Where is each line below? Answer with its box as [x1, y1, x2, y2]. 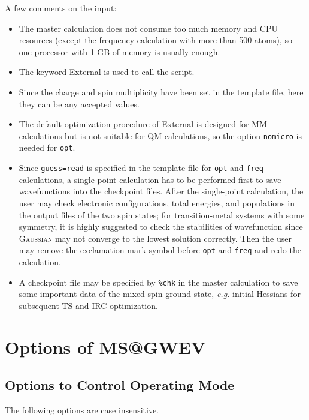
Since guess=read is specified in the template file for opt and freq [19, 161, 263, 174]
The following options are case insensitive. [5, 403, 159, 416]
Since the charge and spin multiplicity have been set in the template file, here [19, 85, 304, 98]
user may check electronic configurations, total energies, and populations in [19, 196, 295, 209]
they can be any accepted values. [19, 97, 140, 110]
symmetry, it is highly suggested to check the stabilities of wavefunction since [19, 220, 303, 233]
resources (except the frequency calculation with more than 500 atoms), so [19, 34, 292, 46]
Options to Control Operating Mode [5, 376, 235, 394]
